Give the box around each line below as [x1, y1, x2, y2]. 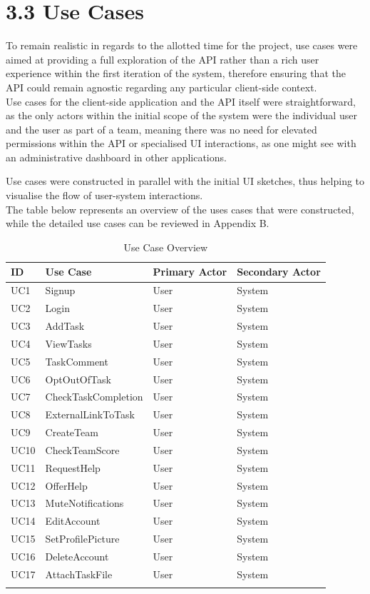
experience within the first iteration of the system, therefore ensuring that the [6, 66, 346, 81]
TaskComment [45, 353, 108, 368]
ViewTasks [45, 336, 92, 351]
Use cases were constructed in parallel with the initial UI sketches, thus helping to [6, 173, 365, 188]
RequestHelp [45, 460, 101, 475]
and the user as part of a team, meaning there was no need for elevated [6, 121, 317, 136]
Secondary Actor [237, 264, 321, 279]
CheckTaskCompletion [45, 389, 143, 404]
